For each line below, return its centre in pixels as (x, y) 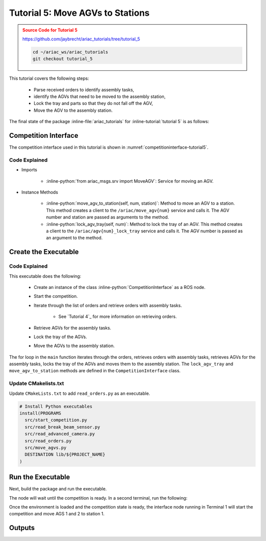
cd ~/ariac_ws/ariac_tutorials (70, 52)
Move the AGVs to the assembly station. (74, 346)
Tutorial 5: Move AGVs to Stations (79, 13)
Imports (29, 170)
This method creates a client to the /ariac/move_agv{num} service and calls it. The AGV (138, 210)
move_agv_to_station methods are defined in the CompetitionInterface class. (95, 371)
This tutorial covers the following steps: (49, 78)
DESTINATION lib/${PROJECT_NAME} (65, 455)
